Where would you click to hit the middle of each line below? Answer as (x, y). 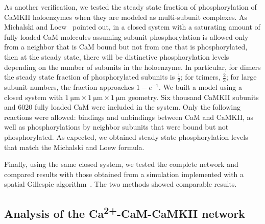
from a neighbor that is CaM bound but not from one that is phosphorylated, (126, 47)
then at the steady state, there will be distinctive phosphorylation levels (117, 56)
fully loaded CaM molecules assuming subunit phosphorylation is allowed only (126, 36)
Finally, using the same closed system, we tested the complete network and (121, 164)
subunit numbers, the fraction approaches (69, 86)
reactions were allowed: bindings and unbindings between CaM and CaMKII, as (129, 117)
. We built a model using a (200, 86)
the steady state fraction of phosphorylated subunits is (90, 77)
